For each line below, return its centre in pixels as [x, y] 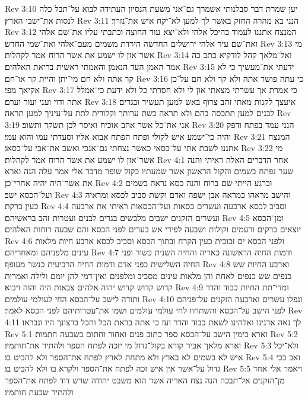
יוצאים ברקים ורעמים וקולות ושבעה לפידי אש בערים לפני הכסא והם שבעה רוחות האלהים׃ [153, 229]
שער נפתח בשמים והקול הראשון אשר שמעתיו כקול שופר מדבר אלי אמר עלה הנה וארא [149, 171]
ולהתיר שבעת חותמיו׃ [39, 391]
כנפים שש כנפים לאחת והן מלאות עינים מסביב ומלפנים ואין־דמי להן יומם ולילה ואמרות [148, 275]
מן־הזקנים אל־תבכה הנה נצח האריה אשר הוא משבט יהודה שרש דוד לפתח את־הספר [145, 380]
